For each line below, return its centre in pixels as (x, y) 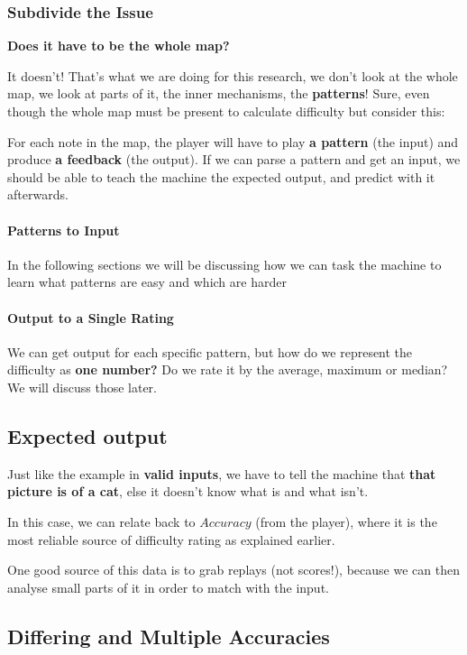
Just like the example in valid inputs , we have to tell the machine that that (222, 473)
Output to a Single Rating (91, 317)
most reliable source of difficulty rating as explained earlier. (171, 539)
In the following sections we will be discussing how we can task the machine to (224, 264)
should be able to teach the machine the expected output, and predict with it (221, 176)
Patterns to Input (64, 230)
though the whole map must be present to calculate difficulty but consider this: (226, 111)
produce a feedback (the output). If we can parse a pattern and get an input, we (234, 159)
